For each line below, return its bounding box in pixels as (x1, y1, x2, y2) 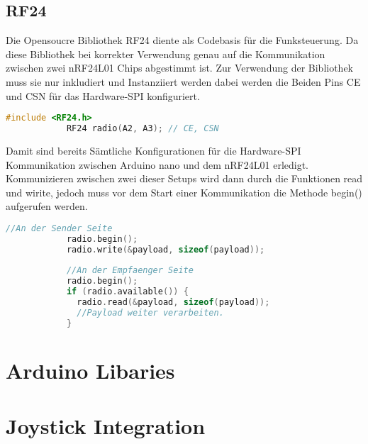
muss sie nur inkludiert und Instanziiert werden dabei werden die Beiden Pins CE (6, 74, 361, 89)
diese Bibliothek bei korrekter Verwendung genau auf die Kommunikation (6, 46, 325, 61)
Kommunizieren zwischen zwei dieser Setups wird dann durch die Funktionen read (6, 171, 363, 186)
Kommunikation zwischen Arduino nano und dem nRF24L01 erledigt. (6, 157, 308, 172)
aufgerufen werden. (6, 199, 88, 213)
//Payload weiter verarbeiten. (77, 307, 224, 318)
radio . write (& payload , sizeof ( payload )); (66, 244, 265, 255)
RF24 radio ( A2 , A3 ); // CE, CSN (66, 123, 219, 134)
